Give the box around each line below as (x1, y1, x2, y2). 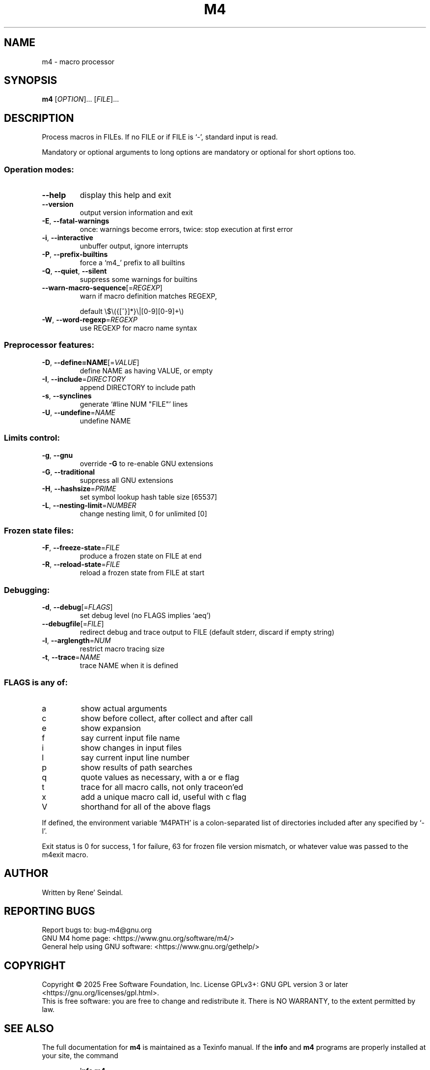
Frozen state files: (4, 525, 74, 535)
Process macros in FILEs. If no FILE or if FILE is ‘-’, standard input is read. (42, 133, 278, 141)
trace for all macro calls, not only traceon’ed (81, 782, 243, 792)
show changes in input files (81, 742, 182, 753)
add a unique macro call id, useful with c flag (81, 791, 246, 802)
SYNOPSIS (4, 74, 57, 87)
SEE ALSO (4, 1022, 54, 1035)
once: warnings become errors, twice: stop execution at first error (80, 225, 293, 234)
